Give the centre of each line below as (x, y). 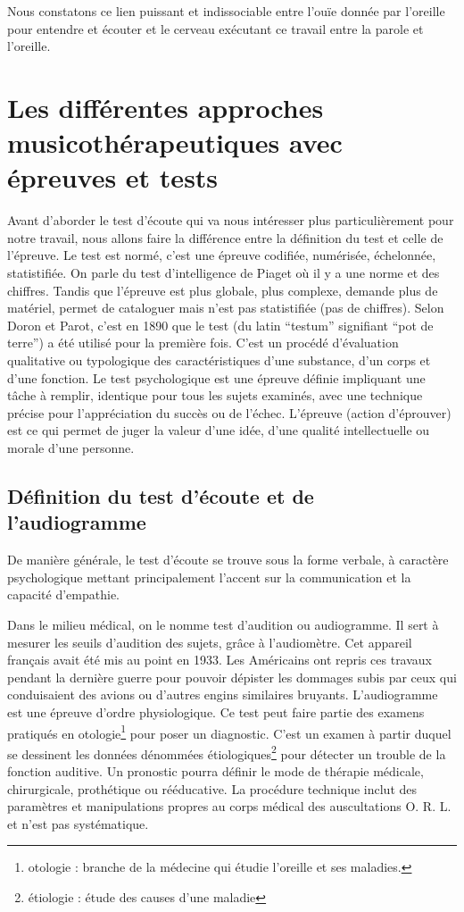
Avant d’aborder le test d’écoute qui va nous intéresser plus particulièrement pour (231, 220)
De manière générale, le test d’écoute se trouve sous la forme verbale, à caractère (228, 560)
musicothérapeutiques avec (175, 142)
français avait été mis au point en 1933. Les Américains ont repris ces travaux (220, 660)
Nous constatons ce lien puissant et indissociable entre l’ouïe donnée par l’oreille (226, 11)
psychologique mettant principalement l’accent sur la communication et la (209, 577)
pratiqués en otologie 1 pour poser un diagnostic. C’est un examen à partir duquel (229, 732)
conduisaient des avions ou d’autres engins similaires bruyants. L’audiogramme (223, 694)
